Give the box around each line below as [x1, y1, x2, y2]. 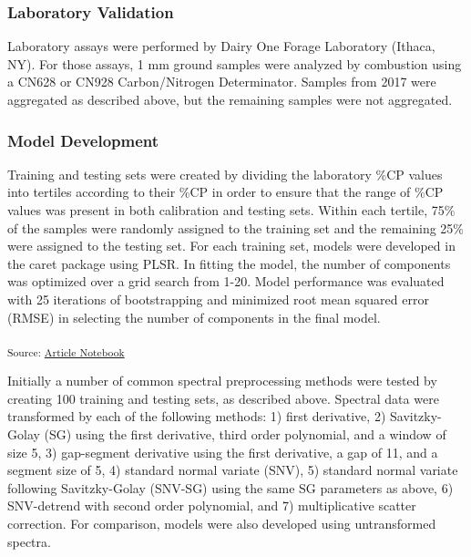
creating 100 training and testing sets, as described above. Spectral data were [7, 388, 439, 407]
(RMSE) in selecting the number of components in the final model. [7, 307, 381, 326]
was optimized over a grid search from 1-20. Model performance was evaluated [7, 272, 445, 291]
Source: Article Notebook [7, 344, 125, 359]
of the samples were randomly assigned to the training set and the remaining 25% [7, 218, 465, 237]
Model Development [7, 129, 159, 151]
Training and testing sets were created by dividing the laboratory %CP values [7, 164, 443, 183]
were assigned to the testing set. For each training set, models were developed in [7, 236, 456, 255]
